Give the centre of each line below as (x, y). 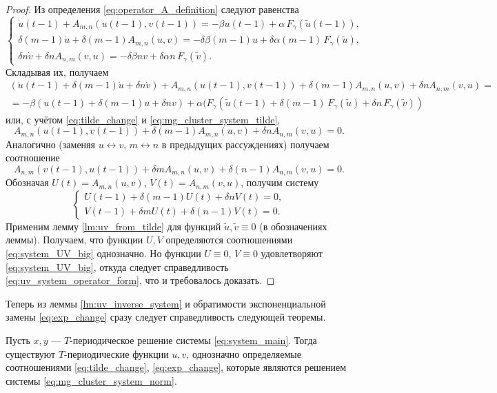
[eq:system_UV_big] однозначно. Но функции (103, 253)
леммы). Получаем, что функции (74, 240)
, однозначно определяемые (244, 353)
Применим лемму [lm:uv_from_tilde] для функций (113, 226)
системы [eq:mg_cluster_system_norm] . (91, 380)
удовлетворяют (292, 253)
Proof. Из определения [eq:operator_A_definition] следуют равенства (152, 9)
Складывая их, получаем (57, 71)
